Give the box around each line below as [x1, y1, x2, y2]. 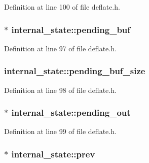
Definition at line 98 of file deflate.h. [4, 84, 117, 95]
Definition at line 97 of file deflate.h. [4, 43, 117, 53]
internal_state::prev [11, 147, 95, 160]
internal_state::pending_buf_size [4, 64, 145, 77]
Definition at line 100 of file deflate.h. [4, 2, 120, 12]
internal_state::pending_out [11, 106, 131, 119]
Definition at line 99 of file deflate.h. [4, 126, 117, 137]
